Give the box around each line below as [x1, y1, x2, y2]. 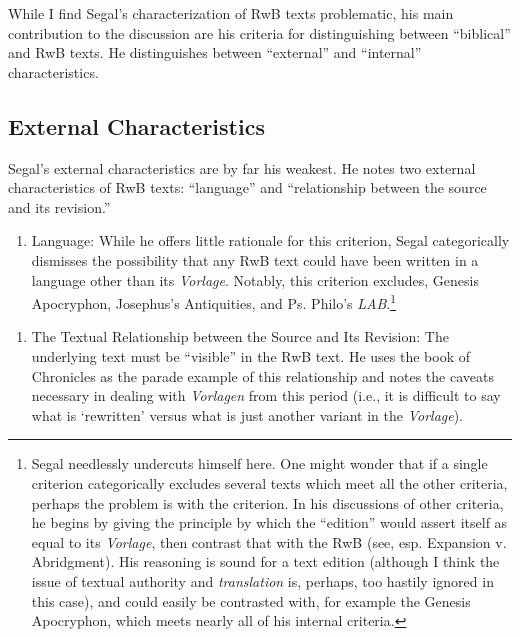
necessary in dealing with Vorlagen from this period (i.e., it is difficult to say [31, 385, 501, 406]
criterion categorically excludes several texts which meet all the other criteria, [31, 472, 508, 493]
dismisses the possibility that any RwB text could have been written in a [31, 249, 479, 270]
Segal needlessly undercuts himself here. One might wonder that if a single [31, 453, 488, 474]
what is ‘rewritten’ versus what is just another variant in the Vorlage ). [31, 404, 464, 425]
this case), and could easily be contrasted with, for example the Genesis [31, 590, 471, 611]
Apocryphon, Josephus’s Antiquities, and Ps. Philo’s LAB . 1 [31, 290, 397, 313]
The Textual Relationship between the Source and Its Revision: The [31, 326, 449, 347]
